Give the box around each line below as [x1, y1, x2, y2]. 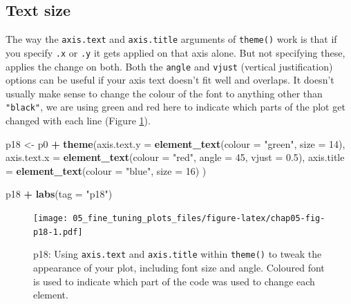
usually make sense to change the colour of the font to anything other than [6, 86, 323, 100]
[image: [33, 213, 68, 223]
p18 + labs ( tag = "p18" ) [6, 187, 113, 201]
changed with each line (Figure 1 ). [6, 113, 151, 128]
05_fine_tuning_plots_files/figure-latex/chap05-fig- [73, 213, 325, 223]
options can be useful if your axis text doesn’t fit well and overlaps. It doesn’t [6, 73, 334, 87]
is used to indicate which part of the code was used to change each [33, 274, 315, 288]
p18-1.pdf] [33, 227, 83, 237]
